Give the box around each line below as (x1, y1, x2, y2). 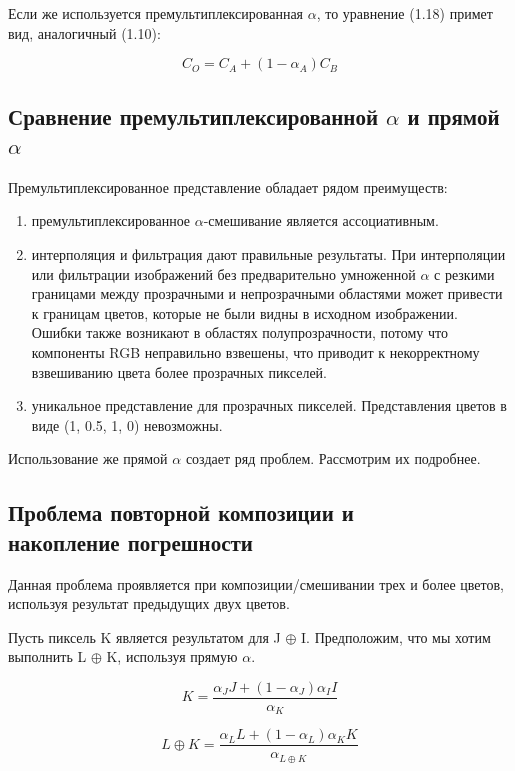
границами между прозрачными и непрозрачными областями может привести (31, 283, 503, 304)
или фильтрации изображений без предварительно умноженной (31, 263, 416, 284)
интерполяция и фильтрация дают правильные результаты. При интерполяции (31, 243, 506, 264)
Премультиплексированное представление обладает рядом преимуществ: (8, 176, 448, 197)
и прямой (407, 100, 500, 131)
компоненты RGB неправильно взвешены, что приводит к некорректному (31, 341, 480, 362)
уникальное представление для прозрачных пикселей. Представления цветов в (31, 395, 507, 416)
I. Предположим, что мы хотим (301, 626, 491, 647)
